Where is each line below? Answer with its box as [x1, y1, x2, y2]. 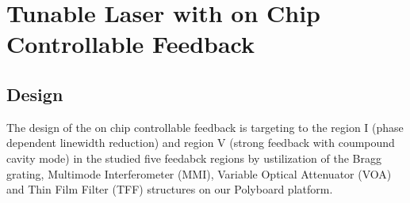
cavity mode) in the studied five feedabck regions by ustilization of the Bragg [6, 149, 382, 166]
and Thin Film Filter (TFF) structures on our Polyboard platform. [6, 181, 333, 197]
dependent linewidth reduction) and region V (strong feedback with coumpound [6, 134, 395, 151]
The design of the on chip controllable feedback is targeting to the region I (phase [6, 118, 404, 135]
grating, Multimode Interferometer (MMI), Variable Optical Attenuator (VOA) [6, 165, 392, 182]
